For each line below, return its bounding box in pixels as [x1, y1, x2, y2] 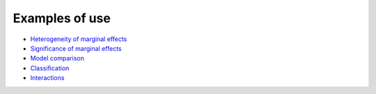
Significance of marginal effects [30, 44, 122, 52]
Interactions [30, 74, 65, 82]
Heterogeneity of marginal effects [30, 35, 127, 43]
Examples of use [13, 10, 111, 26]
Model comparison [30, 54, 85, 63]
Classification [30, 63, 70, 72]
